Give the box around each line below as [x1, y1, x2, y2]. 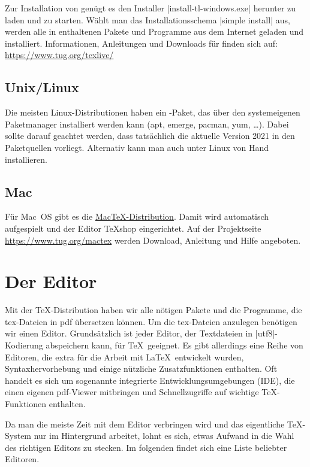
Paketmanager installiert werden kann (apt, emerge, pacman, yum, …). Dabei [5, 117, 289, 130]
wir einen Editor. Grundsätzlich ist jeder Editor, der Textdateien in [5, 327, 253, 339]
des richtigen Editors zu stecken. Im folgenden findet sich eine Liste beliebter [5, 441, 287, 453]
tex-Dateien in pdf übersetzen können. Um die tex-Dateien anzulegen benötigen [5, 315, 297, 327]
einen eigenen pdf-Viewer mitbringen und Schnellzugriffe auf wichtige [5, 386, 259, 398]
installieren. [5, 153, 47, 165]
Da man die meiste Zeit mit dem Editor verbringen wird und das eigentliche [5, 417, 285, 430]
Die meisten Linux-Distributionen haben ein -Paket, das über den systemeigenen [5, 106, 300, 119]
